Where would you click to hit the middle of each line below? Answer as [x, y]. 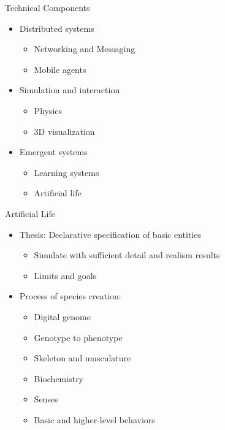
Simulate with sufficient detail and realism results [127, 255]
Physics [48, 110]
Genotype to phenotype [78, 337]
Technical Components [48, 7]
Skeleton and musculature [82, 358]
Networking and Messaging [85, 49]
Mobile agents [60, 69]
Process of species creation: [70, 296]
